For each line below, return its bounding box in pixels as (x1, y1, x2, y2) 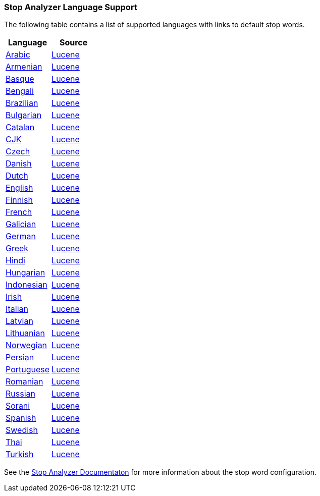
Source (59, 37, 88, 48)
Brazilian (6, 98, 38, 108)
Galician (6, 219, 36, 230)
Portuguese (6, 364, 50, 375)
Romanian (6, 376, 43, 387)
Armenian (6, 62, 42, 72)
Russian (6, 389, 35, 399)
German (6, 231, 36, 242)
